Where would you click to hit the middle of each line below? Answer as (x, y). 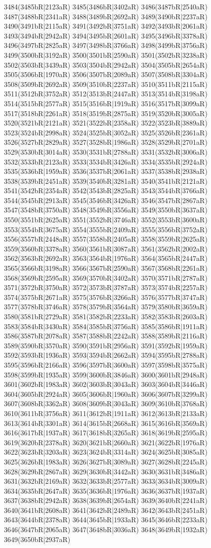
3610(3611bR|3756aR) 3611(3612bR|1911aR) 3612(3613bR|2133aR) (106, 413)
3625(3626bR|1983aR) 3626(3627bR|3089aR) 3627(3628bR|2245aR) (106, 461)
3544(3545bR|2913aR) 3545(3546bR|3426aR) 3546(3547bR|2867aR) (106, 200)
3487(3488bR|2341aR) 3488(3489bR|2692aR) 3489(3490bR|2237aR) (106, 16)
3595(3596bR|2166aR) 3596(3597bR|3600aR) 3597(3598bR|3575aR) (106, 364)
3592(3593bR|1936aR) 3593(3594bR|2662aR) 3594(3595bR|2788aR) (106, 355)
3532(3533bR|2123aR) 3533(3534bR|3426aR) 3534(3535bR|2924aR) (106, 161)
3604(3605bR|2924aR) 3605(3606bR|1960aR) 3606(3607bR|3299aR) (106, 394)
